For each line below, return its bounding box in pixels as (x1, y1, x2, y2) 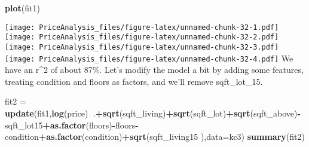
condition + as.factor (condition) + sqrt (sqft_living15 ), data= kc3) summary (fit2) (5, 130, 305, 143)
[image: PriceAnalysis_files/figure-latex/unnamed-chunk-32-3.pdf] (5, 42, 279, 51)
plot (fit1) (5, 2, 40, 14)
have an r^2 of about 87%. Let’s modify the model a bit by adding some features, (5, 63, 304, 76)
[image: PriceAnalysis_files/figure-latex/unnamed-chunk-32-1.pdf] (5, 23, 279, 32)
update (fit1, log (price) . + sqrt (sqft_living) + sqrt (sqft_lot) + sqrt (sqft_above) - (5, 107, 301, 119)
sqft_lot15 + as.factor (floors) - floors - (5, 118, 139, 131)
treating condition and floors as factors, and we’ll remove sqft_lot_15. (5, 75, 263, 87)
